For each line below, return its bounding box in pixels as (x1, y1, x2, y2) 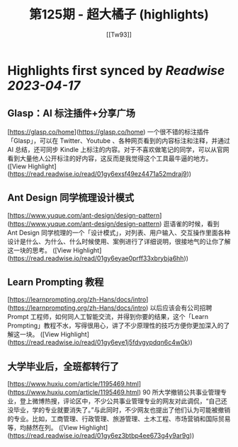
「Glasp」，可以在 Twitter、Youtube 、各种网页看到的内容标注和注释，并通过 (7, 136, 230, 145)
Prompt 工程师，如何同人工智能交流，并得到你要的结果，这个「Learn (7, 313, 209, 321)
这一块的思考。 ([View (7, 245, 72, 255)
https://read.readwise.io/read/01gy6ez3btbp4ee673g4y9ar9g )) (9, 431, 195, 440)
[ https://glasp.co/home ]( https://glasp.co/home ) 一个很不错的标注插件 (7, 127, 210, 136)
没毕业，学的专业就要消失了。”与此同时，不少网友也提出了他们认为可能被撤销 (7, 406, 231, 414)
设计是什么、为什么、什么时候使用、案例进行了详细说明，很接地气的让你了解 (7, 237, 231, 245)
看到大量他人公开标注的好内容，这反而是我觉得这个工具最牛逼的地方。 (7, 153, 212, 163)
